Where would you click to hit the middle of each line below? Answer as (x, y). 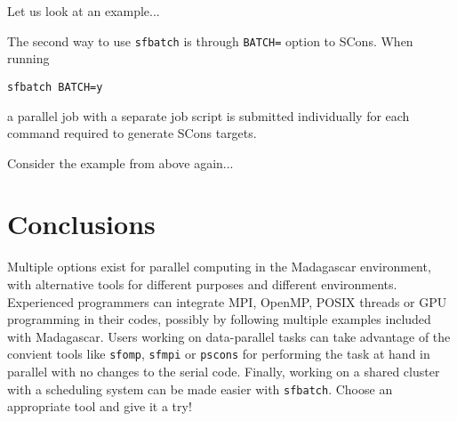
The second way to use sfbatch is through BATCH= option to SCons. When (210, 40)
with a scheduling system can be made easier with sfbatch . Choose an (200, 389)
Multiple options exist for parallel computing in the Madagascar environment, (219, 267)
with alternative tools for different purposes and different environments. (202, 284)
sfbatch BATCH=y (55, 87)
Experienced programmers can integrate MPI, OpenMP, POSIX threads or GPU (227, 301)
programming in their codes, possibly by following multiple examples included (219, 319)
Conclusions (81, 224)
